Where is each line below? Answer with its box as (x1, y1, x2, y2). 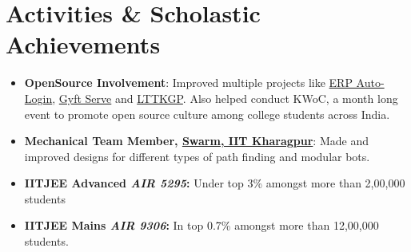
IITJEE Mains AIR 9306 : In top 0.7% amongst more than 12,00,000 (24, 217, 379, 234)
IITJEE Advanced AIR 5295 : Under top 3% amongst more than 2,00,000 (24, 175, 405, 191)
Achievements (6, 28, 161, 61)
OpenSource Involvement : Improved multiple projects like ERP (24, 74, 353, 91)
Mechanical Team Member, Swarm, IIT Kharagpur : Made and (24, 132, 369, 149)
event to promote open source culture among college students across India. (24, 105, 390, 122)
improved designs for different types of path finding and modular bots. (24, 148, 370, 164)
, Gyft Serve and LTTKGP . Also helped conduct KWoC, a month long (52, 89, 398, 106)
